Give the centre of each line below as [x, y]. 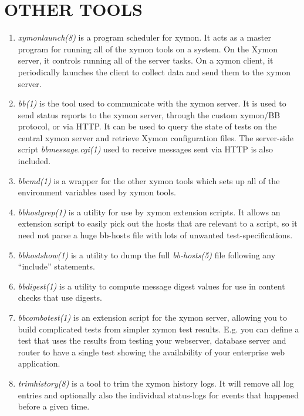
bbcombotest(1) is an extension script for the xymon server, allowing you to [152, 317]
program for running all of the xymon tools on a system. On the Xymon [148, 49]
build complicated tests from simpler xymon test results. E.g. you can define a [158, 329]
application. [39, 363]
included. [34, 161]
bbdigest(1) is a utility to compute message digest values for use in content [151, 286]
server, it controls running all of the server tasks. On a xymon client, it [146, 60]
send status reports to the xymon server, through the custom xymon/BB [149, 114]
